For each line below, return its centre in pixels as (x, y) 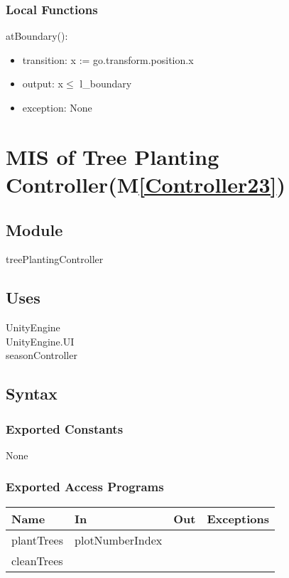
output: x (43, 84)
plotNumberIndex (119, 540)
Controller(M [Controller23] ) (146, 184)
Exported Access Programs (85, 487)
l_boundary (106, 84)
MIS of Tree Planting (113, 156)
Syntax (32, 394)
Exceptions (238, 518)
